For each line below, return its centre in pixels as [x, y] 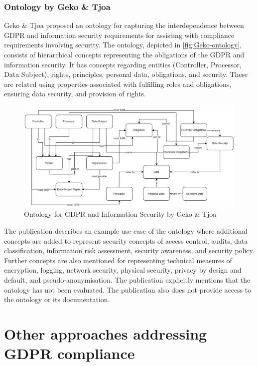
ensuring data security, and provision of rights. [75, 94]
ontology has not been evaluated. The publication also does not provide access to [128, 289]
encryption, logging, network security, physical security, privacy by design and [123, 270]
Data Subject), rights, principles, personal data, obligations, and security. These [126, 74]
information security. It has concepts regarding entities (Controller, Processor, [123, 64]
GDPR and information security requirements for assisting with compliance [119, 35]
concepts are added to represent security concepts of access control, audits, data [126, 240]
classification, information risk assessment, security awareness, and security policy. [129, 250]
